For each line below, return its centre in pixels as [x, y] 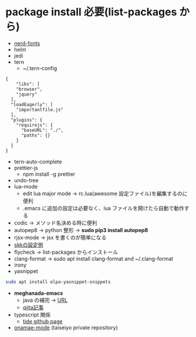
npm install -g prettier [49, 174]
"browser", [29, 89]
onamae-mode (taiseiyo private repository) [66, 327]
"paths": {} [36, 135]
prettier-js [26, 168]
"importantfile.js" [40, 110]
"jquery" [27, 94]
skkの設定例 [28, 244]
